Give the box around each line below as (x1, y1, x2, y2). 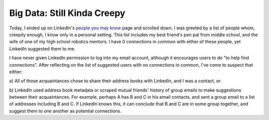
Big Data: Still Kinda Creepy (9, 7, 126, 18)
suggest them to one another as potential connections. (9, 108, 122, 114)
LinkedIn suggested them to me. (9, 45, 76, 52)
